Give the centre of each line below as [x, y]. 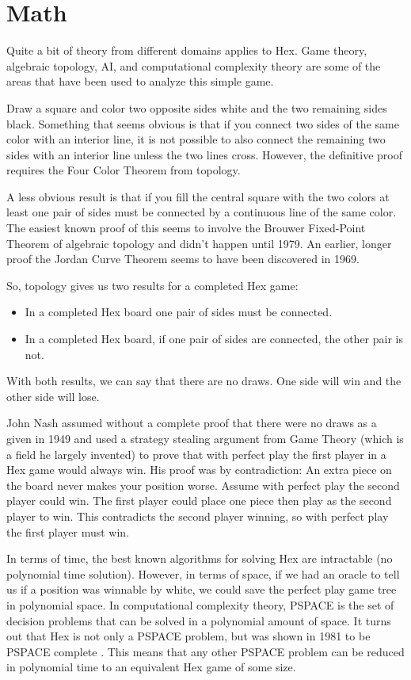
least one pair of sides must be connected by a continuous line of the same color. [202, 212]
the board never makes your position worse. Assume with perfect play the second [203, 485]
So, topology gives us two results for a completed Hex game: [152, 285]
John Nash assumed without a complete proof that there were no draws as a [192, 423]
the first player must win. [68, 531]
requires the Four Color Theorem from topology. [124, 170]
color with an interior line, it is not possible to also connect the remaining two [196, 139]
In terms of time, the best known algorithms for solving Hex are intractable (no [200, 558]
